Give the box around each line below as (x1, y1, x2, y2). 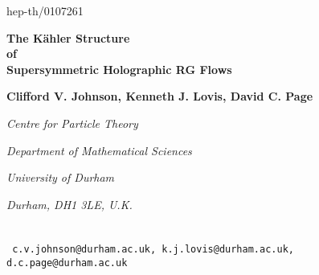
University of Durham (6, 169, 115, 186)
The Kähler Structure (6, 29, 130, 46)
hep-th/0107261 (6, 2, 84, 18)
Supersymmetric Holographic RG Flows (6, 60, 232, 77)
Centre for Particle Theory (6, 114, 138, 131)
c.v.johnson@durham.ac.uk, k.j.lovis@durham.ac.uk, (12, 244, 294, 256)
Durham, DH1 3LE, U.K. (6, 195, 133, 212)
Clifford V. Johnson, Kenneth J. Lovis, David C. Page (6, 88, 313, 105)
